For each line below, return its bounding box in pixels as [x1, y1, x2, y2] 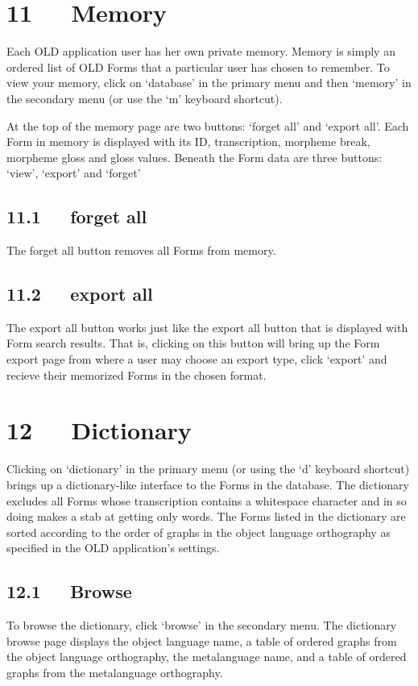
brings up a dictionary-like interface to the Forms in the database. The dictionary [6, 476, 409, 493]
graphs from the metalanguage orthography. [6, 663, 223, 680]
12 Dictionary [6, 414, 192, 447]
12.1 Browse [6, 579, 132, 604]
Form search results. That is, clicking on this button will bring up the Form [6, 335, 380, 351]
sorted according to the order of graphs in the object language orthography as [6, 523, 391, 540]
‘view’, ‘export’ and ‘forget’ [6, 164, 141, 181]
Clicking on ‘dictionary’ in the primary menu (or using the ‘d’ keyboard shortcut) [6, 460, 410, 477]
